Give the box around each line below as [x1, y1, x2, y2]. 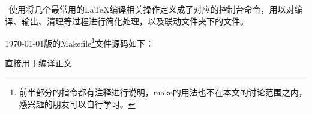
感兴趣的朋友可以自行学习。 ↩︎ [19, 97, 136, 110]
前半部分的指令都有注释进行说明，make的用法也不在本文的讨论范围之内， [19, 86, 307, 98]
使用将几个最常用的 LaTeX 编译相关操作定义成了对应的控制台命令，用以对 [8, 3, 295, 15]
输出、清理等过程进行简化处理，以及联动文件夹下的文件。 [21, 14, 248, 27]
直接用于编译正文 [5, 57, 72, 69]
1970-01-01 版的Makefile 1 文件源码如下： [5, 35, 154, 49]
